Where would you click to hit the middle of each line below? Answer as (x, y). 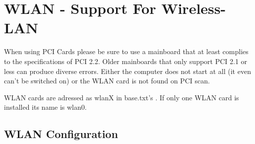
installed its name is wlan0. (45, 107)
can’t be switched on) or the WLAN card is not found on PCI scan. (107, 81)
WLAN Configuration (61, 134)
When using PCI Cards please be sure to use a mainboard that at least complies (126, 51)
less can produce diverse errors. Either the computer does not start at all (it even (127, 71)
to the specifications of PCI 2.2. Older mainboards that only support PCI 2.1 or (126, 61)
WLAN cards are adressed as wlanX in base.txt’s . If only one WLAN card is (122, 97)
